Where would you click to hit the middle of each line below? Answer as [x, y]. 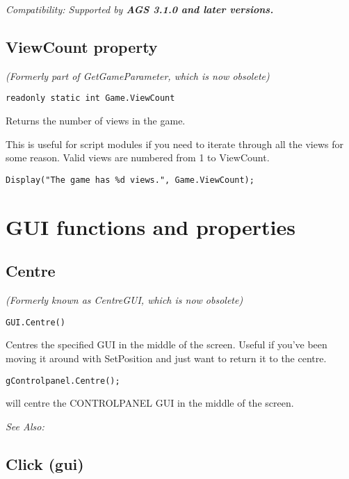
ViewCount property [82, 46]
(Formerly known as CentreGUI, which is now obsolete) [124, 300]
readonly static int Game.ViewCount [90, 98]
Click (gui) [45, 463]
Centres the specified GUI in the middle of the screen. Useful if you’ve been [167, 344]
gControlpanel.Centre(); [63, 381]
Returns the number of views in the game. [96, 121]
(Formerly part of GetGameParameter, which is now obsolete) [138, 75]
